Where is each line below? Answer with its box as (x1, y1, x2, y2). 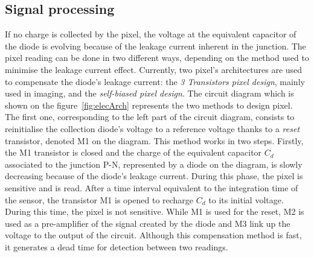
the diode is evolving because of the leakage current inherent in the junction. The (5, 39, 306, 52)
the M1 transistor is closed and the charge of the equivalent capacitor (5, 146, 262, 159)
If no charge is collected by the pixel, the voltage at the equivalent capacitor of (5, 28, 296, 40)
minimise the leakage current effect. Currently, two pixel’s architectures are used (5, 63, 303, 75)
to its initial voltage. (208, 193, 284, 206)
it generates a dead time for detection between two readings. (5, 240, 228, 253)
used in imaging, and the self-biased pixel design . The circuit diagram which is (5, 87, 294, 100)
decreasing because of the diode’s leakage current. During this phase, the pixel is (5, 170, 303, 182)
